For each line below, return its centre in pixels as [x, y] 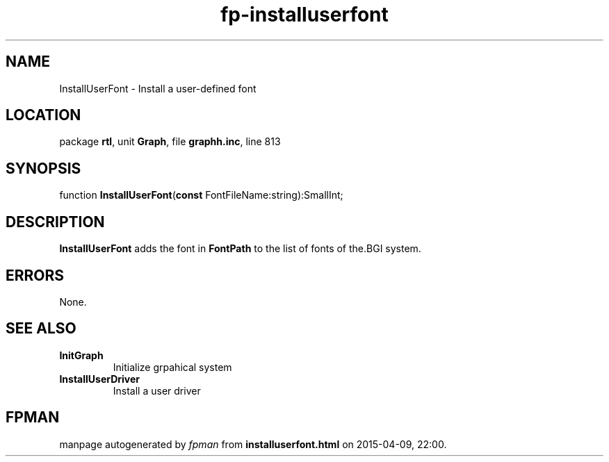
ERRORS [35, 275]
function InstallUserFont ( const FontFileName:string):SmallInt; [201, 195]
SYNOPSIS [43, 168]
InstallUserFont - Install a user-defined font [158, 88]
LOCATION [43, 115]
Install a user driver [157, 390]
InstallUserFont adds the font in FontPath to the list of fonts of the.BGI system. [240, 249]
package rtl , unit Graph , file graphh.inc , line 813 [170, 142]
